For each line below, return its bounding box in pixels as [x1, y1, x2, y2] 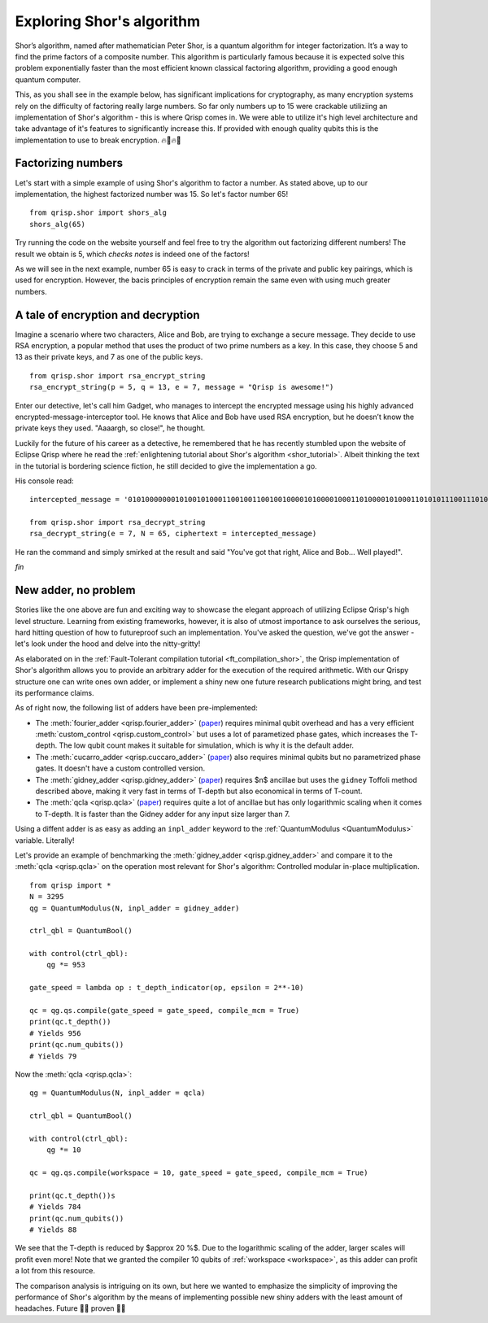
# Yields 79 [29, 1051, 77, 1061]
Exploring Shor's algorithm [15, 12, 201, 30]
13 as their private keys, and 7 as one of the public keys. [15, 352, 203, 362]
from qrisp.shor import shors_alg [29, 208, 167, 217]
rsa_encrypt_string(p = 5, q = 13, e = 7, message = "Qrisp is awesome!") [29, 382, 334, 392]
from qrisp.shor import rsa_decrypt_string [29, 517, 206, 527]
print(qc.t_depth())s [29, 1190, 115, 1200]
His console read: [15, 476, 74, 486]
